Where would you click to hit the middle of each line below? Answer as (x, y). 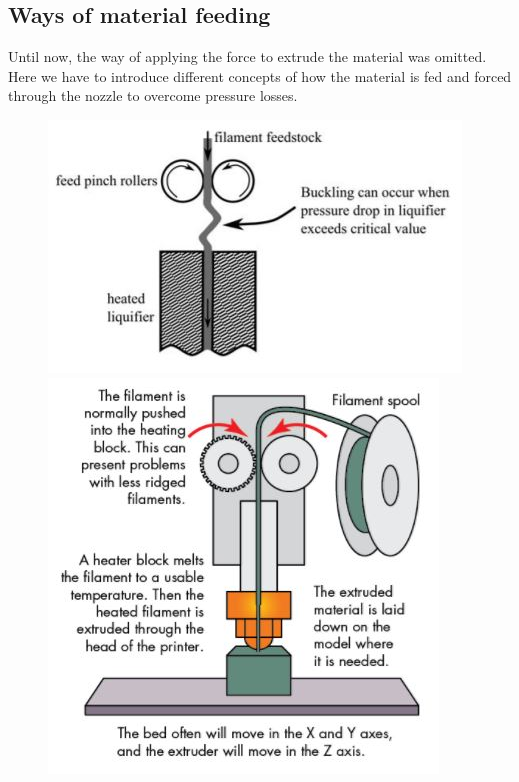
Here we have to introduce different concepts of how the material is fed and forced (260, 75)
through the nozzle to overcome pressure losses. (153, 95)
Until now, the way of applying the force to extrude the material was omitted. (247, 56)
